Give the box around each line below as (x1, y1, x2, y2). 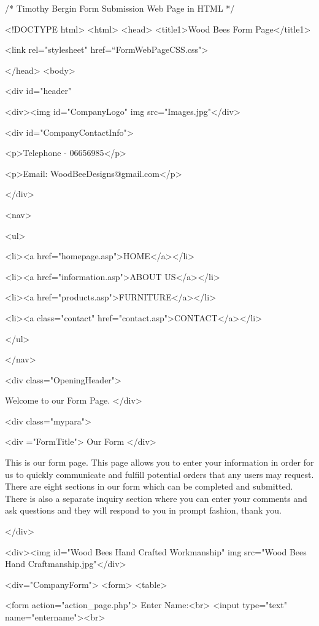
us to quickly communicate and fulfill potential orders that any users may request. (5, 468, 314, 480)
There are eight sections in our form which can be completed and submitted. (5, 480, 293, 493)
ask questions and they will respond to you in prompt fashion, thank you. (5, 504, 282, 517)
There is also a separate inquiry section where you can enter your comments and (5, 491, 307, 504)
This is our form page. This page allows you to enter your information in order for (5, 456, 314, 469)
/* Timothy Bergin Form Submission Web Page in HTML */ (5, 2, 235, 14)
